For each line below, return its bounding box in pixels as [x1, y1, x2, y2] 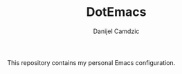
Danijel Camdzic [93, 27, 140, 35]
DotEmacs [86, 4, 147, 20]
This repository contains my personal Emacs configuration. [7, 58, 176, 66]
